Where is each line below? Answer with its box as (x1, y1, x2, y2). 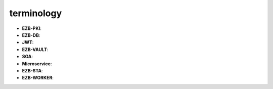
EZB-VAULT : (22, 46, 49, 53)
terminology (9, 8, 62, 19)
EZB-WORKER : (22, 75, 54, 81)
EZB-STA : (22, 67, 43, 73)
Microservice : (22, 61, 52, 67)
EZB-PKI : (22, 25, 41, 31)
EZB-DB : (22, 32, 40, 38)
